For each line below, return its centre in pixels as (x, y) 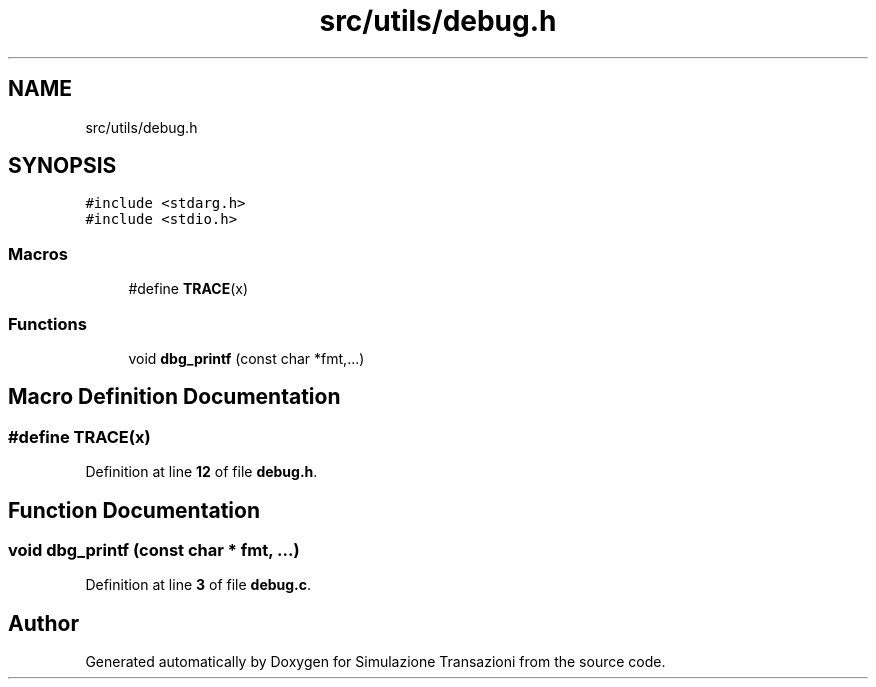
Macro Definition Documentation (174, 397)
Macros (38, 253)
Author (43, 623)
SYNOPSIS (62, 166)
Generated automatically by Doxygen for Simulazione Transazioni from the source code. (375, 662)
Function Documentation (134, 510)
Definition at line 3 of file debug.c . (198, 585)
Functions (47, 323)
